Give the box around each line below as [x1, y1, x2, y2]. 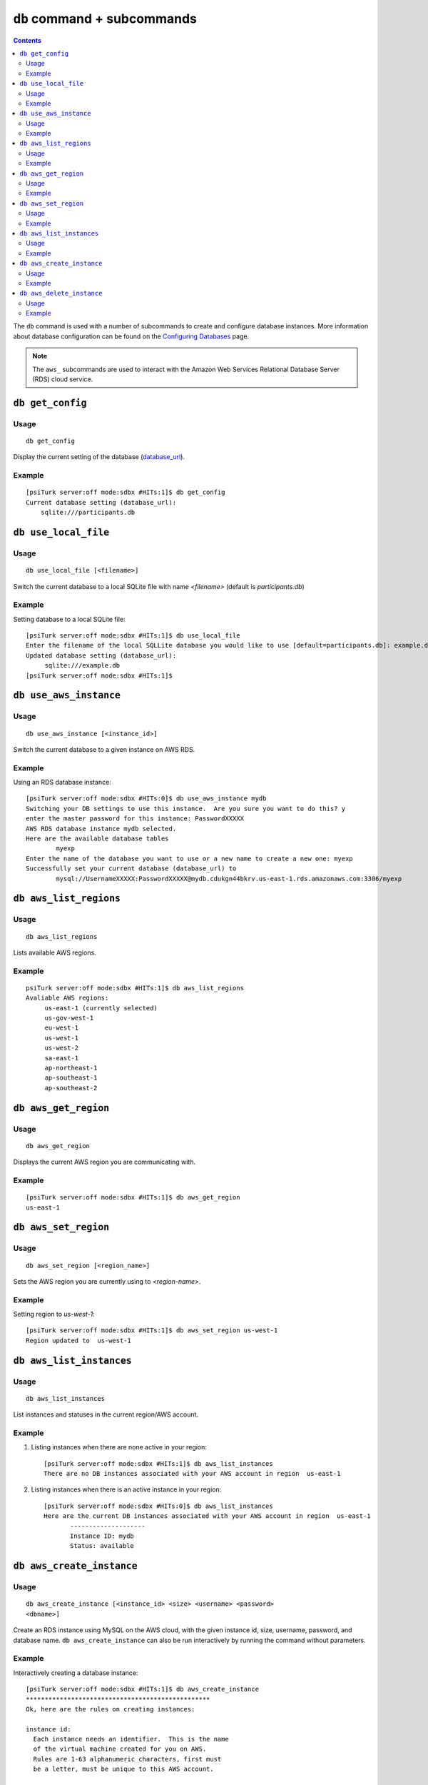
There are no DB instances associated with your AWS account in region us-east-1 [44, 1469, 341, 1478]
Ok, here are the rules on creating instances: [26, 1705, 195, 1713]
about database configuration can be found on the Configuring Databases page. [13, 332, 250, 341]
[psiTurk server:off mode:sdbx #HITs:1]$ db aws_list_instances [44, 1459, 274, 1467]
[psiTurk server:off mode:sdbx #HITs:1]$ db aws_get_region [26, 1193, 240, 1202]
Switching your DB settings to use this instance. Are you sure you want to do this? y [26, 804, 346, 813]
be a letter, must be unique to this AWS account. [33, 1765, 214, 1774]
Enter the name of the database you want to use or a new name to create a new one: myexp [26, 854, 353, 863]
